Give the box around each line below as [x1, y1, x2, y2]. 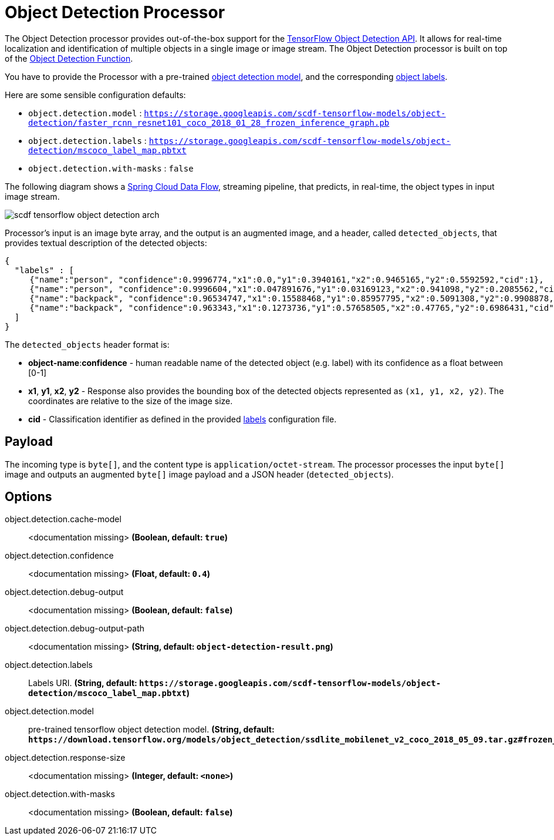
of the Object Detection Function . [5, 53, 133, 63]
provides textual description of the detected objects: [5, 237, 207, 248]
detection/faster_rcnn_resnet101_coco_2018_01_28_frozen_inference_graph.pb [28, 117, 390, 127]
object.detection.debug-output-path [5, 623, 145, 634]
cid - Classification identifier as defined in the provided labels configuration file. [28, 414, 337, 424]
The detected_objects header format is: [5, 339, 170, 350]
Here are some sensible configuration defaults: [5, 89, 186, 100]
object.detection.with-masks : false [28, 163, 194, 173]
